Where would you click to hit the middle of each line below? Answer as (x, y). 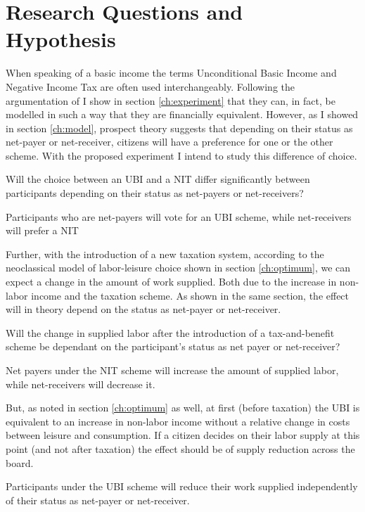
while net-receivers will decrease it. (81, 384)
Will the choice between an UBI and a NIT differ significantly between (158, 179)
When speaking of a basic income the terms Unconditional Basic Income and (171, 73)
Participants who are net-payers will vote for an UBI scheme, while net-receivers (179, 216)
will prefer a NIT (42, 230)
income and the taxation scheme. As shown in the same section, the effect (190, 295)
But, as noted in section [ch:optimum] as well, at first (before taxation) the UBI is (183, 408)
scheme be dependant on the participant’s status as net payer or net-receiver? (173, 346)
